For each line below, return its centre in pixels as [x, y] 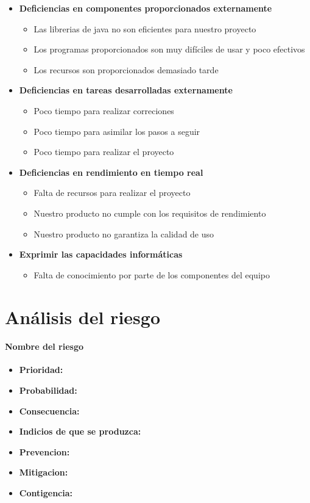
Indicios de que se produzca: [80, 431]
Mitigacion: [44, 472]
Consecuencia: [49, 411]
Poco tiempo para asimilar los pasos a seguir [117, 131]
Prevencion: [44, 451]
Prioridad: [41, 370]
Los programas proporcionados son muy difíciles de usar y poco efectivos [169, 49]
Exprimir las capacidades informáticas [101, 254]
